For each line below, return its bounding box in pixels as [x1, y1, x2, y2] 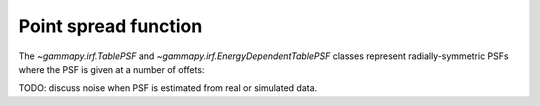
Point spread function [18, 15, 203, 37]
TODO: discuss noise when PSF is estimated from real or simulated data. [18, 82, 318, 94]
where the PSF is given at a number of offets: [18, 63, 205, 75]
